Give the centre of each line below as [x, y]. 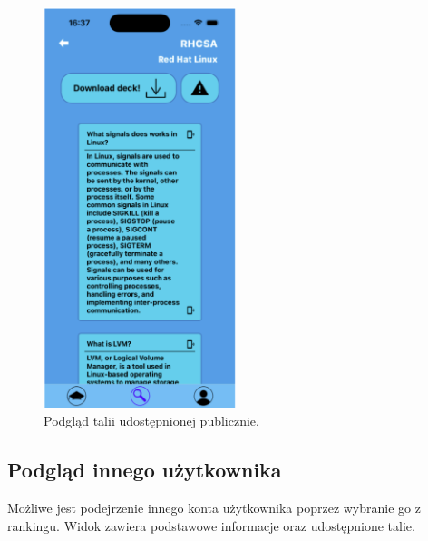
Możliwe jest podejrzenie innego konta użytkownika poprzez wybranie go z [214, 508]
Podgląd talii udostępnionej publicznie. [151, 421]
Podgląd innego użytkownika [145, 470]
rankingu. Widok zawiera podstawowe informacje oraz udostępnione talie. [211, 525]
